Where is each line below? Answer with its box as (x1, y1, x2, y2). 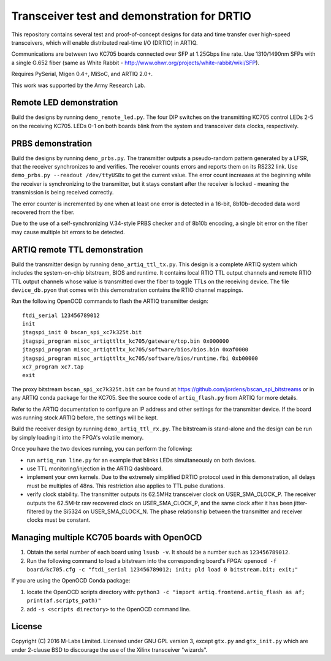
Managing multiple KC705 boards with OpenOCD (11, 532, 202, 543)
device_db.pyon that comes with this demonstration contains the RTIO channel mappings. (11, 286, 243, 294)
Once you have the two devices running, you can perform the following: (11, 445, 192, 453)
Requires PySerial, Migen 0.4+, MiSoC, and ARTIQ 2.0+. (11, 71, 153, 78)
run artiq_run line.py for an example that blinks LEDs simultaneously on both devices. (26, 456, 256, 464)
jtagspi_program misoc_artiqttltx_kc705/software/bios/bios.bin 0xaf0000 (22, 346, 249, 353)
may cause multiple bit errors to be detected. (11, 228, 125, 235)
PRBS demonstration (11, 138, 93, 148)
